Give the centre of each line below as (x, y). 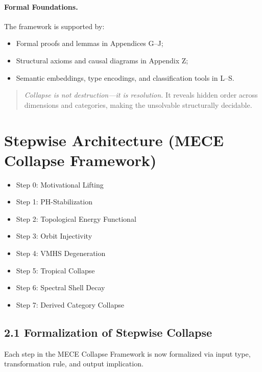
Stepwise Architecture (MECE (114, 140)
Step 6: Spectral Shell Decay (61, 287)
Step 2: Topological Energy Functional (76, 218)
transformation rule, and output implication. (74, 364)
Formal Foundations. (41, 6)
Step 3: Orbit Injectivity (54, 236)
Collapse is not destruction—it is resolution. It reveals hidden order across (141, 95)
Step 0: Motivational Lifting (60, 184)
